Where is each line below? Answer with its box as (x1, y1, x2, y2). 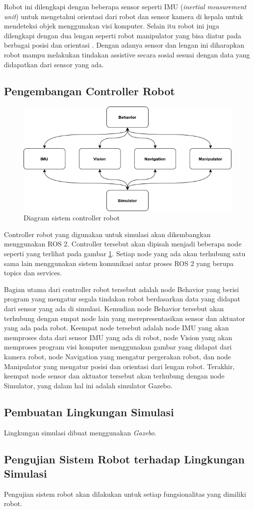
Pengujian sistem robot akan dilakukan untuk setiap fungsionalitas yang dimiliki (4, 488, 246, 499)
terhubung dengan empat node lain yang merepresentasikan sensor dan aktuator (4, 313, 245, 323)
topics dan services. (4, 268, 62, 278)
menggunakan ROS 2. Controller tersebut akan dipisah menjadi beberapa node (4, 239, 242, 249)
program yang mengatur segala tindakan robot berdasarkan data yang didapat (4, 294, 240, 304)
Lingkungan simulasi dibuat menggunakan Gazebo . (4, 427, 156, 437)
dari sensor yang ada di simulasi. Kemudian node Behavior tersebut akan (4, 303, 224, 314)
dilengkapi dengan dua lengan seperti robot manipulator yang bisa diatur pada (4, 30, 241, 40)
